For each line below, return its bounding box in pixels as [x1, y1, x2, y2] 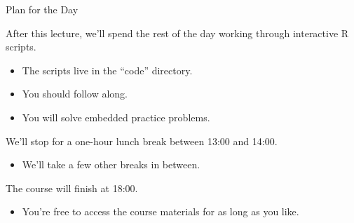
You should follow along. [22, 86, 128, 101]
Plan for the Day [6, 2, 79, 16]
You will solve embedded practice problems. [22, 109, 210, 124]
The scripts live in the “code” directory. [22, 62, 193, 77]
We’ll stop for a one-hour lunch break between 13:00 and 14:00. [6, 133, 278, 148]
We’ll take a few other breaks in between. [22, 157, 200, 172]
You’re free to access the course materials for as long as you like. [22, 204, 299, 219]
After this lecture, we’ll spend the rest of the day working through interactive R [6, 25, 349, 40]
